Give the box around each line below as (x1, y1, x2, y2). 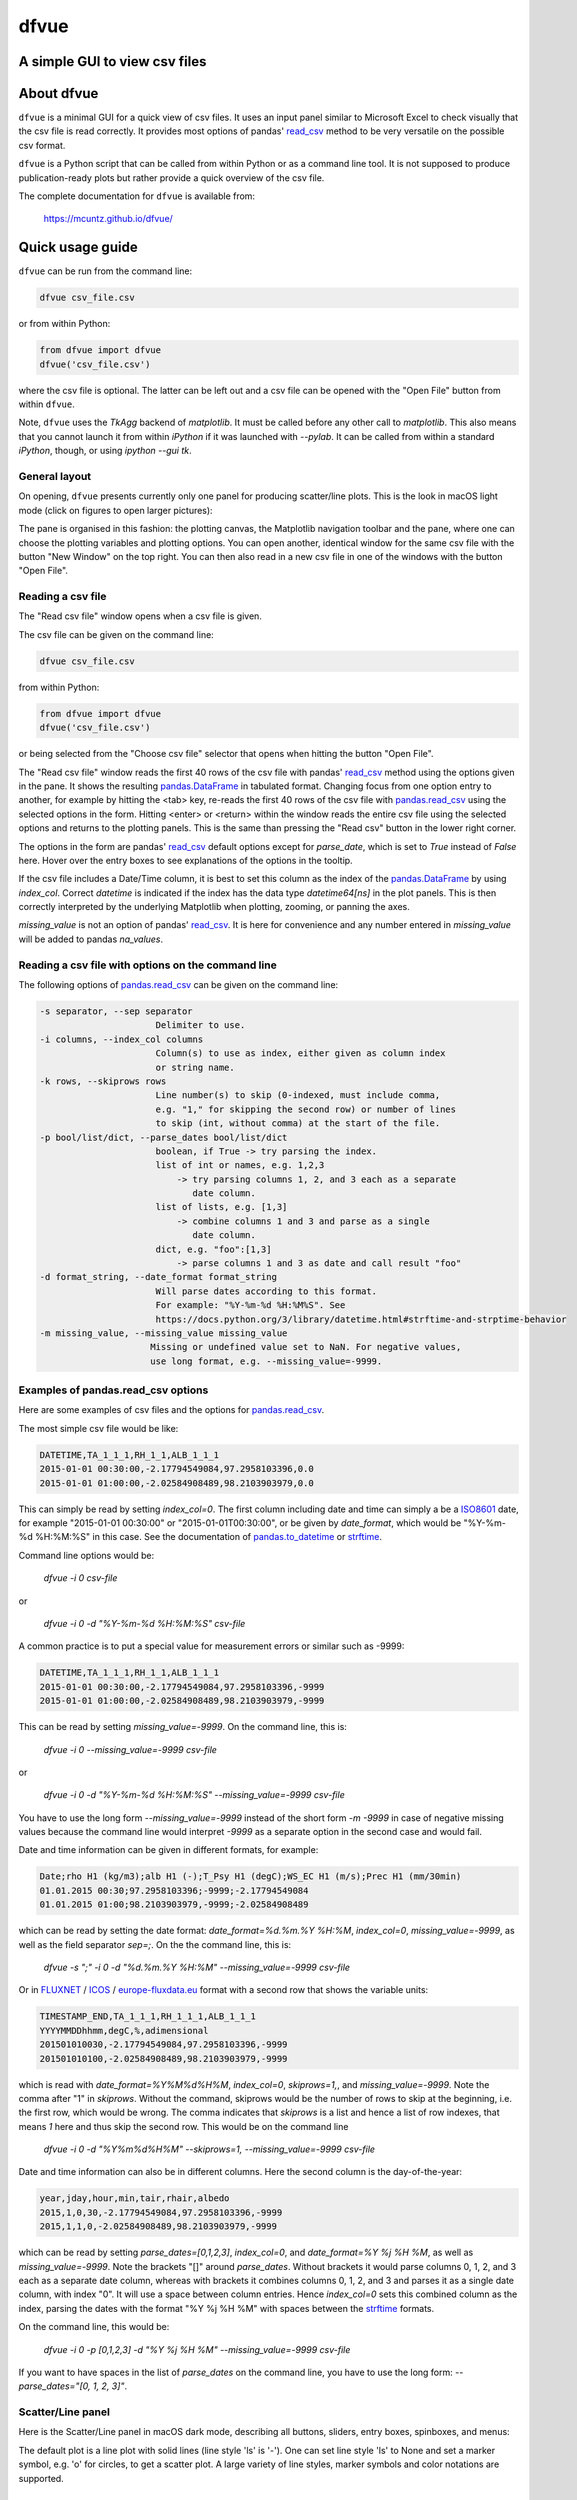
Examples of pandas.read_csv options (18, 1383, 209, 1397)
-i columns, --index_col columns (39, 1033, 204, 1045)
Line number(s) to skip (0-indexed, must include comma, (155, 1090, 441, 1101)
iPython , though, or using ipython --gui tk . (18, 445, 192, 457)
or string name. (155, 1061, 235, 1073)
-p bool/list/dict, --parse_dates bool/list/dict (39, 1131, 288, 1143)
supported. (18, 2472, 64, 2484)
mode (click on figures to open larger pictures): (18, 504, 214, 516)
